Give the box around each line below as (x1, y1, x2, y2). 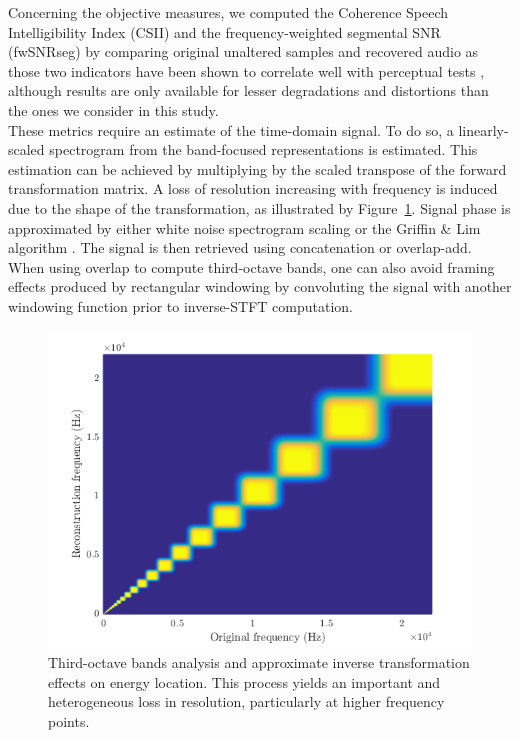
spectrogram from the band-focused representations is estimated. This (49, 139, 478, 160)
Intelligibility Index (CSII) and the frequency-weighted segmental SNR (8, 21, 441, 42)
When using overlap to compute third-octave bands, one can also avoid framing (8, 256, 495, 277)
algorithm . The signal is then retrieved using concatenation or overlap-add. (8, 237, 472, 258)
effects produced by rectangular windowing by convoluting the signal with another (8, 276, 512, 297)
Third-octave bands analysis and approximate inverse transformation (48, 652, 470, 673)
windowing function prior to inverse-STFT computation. (8, 295, 353, 316)
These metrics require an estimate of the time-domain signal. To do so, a (8, 119, 454, 140)
